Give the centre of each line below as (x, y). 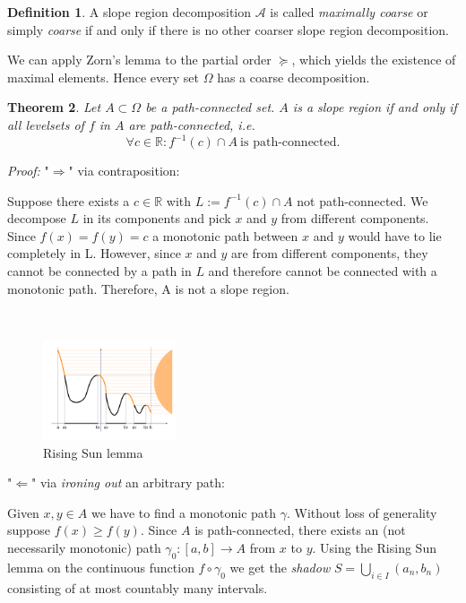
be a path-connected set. (210, 107)
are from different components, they (330, 253)
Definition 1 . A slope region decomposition (129, 12)
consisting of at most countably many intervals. (138, 587)
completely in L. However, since (94, 253)
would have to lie (395, 235)
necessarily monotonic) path (84, 548)
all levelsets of (46, 124)
